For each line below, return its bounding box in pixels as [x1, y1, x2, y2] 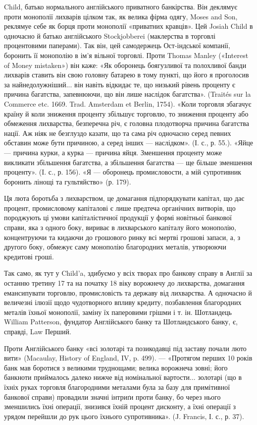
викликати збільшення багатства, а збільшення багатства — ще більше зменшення [4, 157, 253, 167]
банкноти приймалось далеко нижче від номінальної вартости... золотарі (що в [4, 372, 242, 382]
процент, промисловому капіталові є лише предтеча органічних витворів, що [4, 202, 236, 213]
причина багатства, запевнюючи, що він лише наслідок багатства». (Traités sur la [4, 89, 251, 99]
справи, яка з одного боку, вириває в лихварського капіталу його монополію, [4, 222, 236, 233]
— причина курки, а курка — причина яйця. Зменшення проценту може [4, 147, 222, 157]
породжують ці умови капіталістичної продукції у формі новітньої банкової [4, 212, 232, 223]
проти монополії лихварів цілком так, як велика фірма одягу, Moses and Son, [4, 11, 238, 21]
